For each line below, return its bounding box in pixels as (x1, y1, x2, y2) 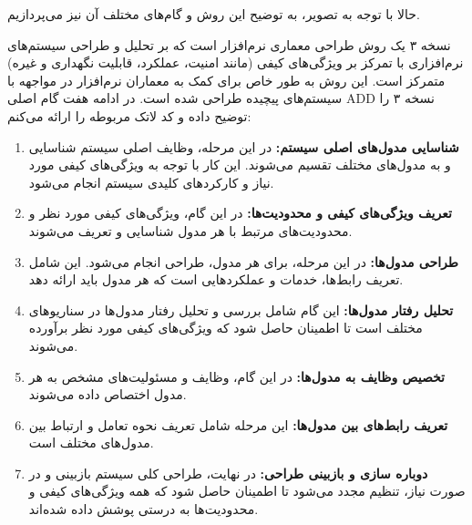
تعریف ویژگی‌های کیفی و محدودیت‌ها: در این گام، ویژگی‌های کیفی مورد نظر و (28, 203, 452, 222)
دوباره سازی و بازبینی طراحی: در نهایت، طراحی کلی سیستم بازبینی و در (28, 463, 428, 482)
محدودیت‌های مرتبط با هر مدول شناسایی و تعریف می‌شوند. (28, 221, 353, 240)
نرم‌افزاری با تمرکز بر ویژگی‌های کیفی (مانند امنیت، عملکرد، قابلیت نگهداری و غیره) (7, 53, 464, 72)
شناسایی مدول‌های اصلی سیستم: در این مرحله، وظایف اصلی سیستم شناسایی (28, 137, 459, 156)
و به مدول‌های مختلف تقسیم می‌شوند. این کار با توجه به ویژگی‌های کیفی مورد (28, 155, 451, 174)
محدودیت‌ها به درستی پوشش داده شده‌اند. (28, 499, 259, 519)
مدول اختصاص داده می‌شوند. (28, 385, 187, 404)
